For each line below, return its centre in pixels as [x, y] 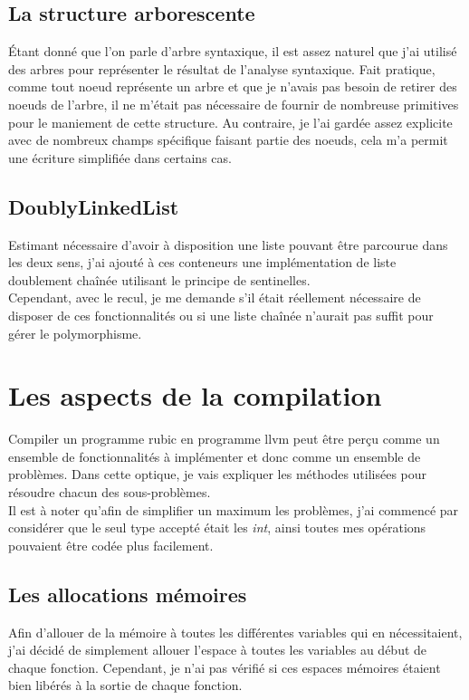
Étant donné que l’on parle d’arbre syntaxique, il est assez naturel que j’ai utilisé [233, 51]
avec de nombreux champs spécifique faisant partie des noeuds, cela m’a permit [228, 140]
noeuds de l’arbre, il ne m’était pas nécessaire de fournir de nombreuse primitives [234, 104]
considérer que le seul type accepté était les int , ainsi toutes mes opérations [217, 527]
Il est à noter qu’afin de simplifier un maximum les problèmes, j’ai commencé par [234, 509]
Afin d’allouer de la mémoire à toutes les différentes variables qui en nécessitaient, [235, 632]
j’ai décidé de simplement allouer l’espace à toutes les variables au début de [218, 650]
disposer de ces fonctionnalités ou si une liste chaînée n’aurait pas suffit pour [221, 315]
